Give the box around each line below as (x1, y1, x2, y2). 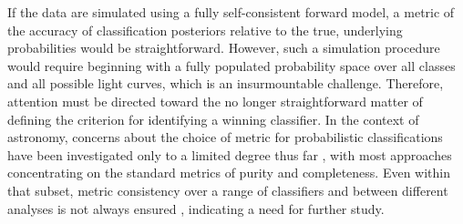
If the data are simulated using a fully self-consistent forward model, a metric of (7, 3, 455, 21)
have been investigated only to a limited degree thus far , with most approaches (7, 145, 452, 164)
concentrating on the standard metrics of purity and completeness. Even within (7, 163, 451, 182)
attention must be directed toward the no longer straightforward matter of (7, 91, 423, 110)
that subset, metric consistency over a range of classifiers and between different (7, 180, 448, 199)
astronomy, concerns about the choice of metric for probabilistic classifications (7, 127, 443, 147)
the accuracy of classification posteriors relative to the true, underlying (7, 20, 403, 39)
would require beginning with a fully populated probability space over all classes (7, 56, 456, 75)
